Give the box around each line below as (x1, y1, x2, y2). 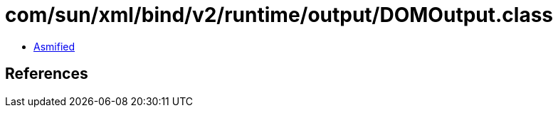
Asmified (33, 40, 75, 53)
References (5, 65, 88, 83)
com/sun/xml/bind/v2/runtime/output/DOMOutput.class (5, 3, 553, 27)
